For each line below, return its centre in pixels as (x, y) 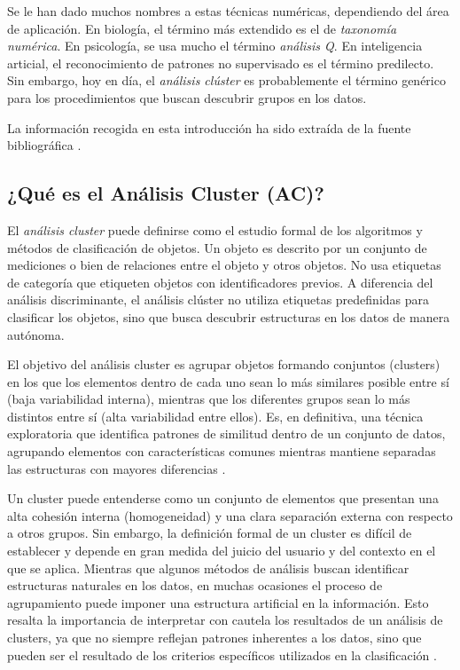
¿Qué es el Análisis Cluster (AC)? (166, 193)
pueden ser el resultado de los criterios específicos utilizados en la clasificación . (222, 654)
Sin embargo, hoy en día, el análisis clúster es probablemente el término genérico (226, 80)
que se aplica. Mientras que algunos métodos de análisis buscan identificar (208, 568)
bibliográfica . (44, 145)
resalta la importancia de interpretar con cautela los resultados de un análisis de (225, 620)
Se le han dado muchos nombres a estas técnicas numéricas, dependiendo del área (228, 11)
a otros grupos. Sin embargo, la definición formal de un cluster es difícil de (210, 533)
